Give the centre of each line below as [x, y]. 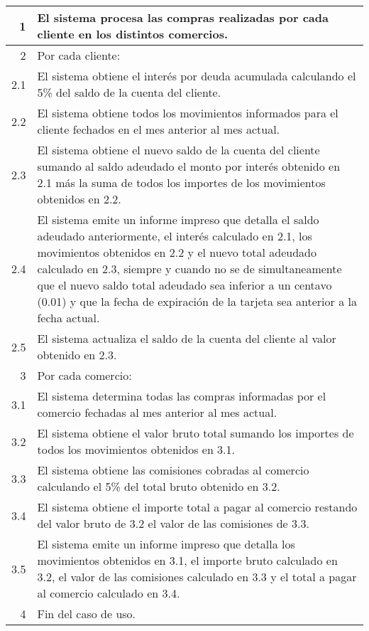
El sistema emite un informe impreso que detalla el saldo [178, 219]
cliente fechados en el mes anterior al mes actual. [159, 129]
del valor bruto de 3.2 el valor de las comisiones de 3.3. [173, 523]
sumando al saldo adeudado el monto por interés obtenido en [189, 166]
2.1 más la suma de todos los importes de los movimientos [181, 182]
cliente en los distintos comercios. [133, 34]
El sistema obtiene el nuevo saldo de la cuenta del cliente [178, 150]
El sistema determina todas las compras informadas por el [182, 396]
